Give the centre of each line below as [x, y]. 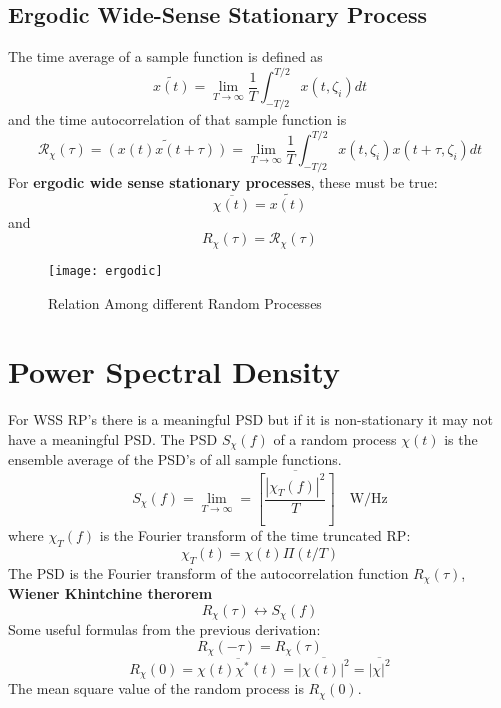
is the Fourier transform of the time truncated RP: [255, 534]
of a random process [335, 438]
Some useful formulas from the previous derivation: [164, 629]
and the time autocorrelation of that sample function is [177, 119]
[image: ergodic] [105, 270]
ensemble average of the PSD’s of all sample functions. [175, 459]
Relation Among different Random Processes [185, 302]
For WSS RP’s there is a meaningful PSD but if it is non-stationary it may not [250, 419]
